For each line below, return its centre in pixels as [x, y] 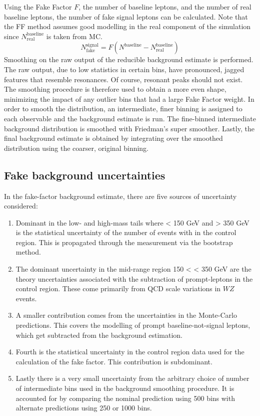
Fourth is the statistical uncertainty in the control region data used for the [130, 352]
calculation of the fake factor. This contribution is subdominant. [114, 361]
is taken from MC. [74, 36]
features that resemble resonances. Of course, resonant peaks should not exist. [123, 79]
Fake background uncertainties [85, 175]
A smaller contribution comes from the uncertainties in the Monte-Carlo [126, 315]
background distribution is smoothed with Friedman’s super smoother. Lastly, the [129, 128]
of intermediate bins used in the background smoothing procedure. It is [125, 388]
